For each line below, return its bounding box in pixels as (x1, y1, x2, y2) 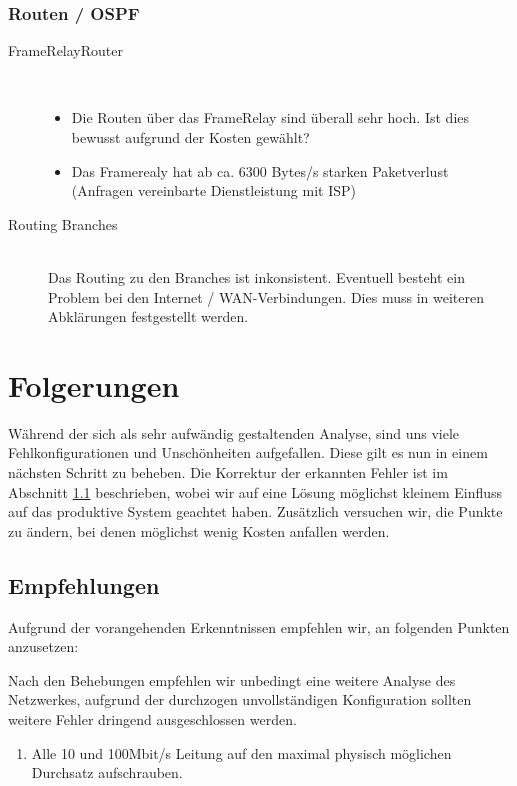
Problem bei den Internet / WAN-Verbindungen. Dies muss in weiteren (48, 286, 484, 307)
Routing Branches (8, 213, 118, 234)
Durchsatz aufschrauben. (31, 762, 183, 783)
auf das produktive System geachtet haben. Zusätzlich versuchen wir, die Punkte (8, 501, 503, 522)
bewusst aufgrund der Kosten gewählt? (71, 127, 310, 147)
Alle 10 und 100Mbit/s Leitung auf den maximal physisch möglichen (31, 742, 452, 763)
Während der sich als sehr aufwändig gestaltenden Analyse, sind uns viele (8, 422, 459, 443)
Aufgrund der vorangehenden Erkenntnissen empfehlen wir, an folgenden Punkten (8, 616, 510, 637)
